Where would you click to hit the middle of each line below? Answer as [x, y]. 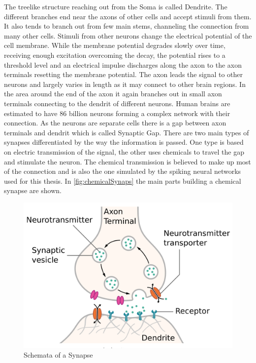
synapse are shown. [33, 190]
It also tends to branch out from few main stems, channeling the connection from [127, 26]
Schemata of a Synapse [58, 355]
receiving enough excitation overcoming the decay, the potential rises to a [115, 55]
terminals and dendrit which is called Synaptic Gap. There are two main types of [127, 132]
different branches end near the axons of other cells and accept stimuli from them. [128, 16]
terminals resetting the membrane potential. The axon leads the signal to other [124, 74]
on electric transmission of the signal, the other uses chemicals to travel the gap [124, 151]
